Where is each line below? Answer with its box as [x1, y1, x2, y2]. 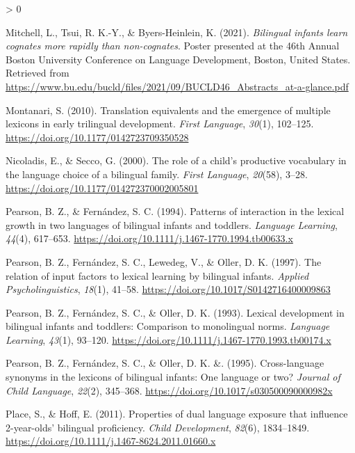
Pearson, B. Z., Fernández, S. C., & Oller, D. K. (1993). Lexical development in [6, 305, 345, 319]
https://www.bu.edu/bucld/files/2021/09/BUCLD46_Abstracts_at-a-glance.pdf [6, 79, 349, 93]
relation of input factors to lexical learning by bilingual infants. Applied [6, 268, 309, 283]
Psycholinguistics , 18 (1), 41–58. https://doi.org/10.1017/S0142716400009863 [6, 282, 331, 296]
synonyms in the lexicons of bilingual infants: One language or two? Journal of [6, 369, 340, 384]
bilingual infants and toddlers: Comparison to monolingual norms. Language [6, 319, 330, 333]
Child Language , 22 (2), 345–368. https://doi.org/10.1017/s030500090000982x [6, 383, 333, 397]
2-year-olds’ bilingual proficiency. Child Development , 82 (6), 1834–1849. [6, 420, 310, 434]
